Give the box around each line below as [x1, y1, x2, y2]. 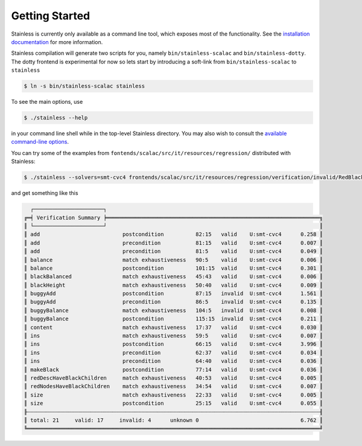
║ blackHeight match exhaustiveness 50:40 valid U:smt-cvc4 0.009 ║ [24, 281, 323, 288]
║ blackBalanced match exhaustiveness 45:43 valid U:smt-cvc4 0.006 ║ [24, 273, 323, 280]
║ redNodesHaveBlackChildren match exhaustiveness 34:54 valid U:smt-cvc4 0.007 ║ [24, 383, 323, 390]
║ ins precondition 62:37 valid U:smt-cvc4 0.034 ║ [24, 349, 323, 356]
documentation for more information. [11, 38, 103, 45]
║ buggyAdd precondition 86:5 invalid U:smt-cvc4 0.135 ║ [24, 299, 323, 305]
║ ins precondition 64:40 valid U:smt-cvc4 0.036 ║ [24, 358, 323, 365]
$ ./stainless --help [24, 115, 88, 121]
